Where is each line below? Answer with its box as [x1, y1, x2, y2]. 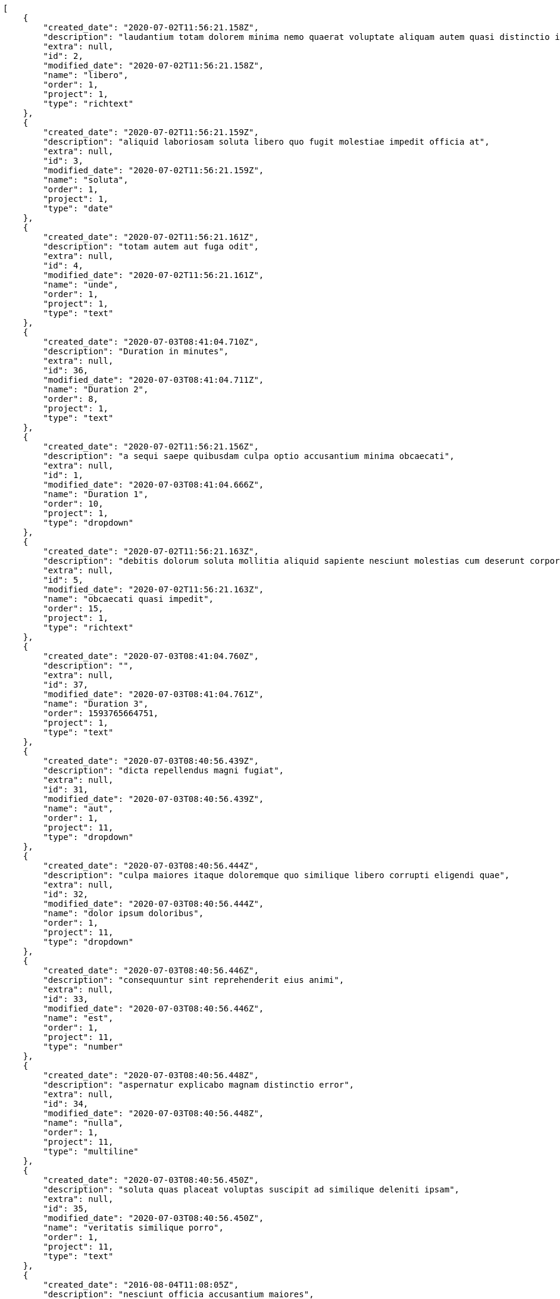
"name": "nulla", [43, 1118, 124, 1128]
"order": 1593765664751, [43, 708, 159, 718]
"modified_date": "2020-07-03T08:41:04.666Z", [43, 480, 264, 489]
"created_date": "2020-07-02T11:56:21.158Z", [43, 23, 259, 32]
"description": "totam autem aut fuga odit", [43, 242, 259, 251]
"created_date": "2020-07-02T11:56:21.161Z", [43, 232, 259, 242]
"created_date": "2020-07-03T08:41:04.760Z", [43, 651, 259, 661]
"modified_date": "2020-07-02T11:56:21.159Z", [43, 166, 264, 175]
